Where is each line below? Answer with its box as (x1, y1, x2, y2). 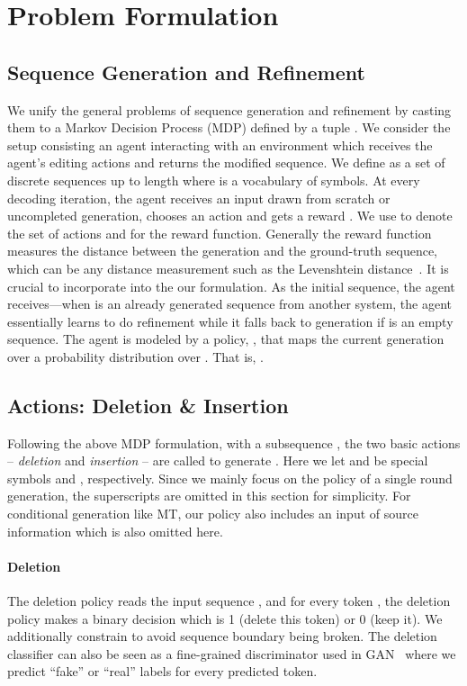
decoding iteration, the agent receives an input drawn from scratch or (7, 188, 391, 207)
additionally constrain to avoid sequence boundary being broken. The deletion (7, 627, 437, 645)
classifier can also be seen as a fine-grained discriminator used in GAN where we (7, 644, 456, 663)
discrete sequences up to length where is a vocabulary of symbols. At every (7, 170, 420, 189)
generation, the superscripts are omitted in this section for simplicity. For (7, 486, 411, 505)
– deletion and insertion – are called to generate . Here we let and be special (7, 451, 428, 470)
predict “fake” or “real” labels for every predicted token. (7, 662, 318, 681)
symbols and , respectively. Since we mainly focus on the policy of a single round (7, 468, 453, 487)
